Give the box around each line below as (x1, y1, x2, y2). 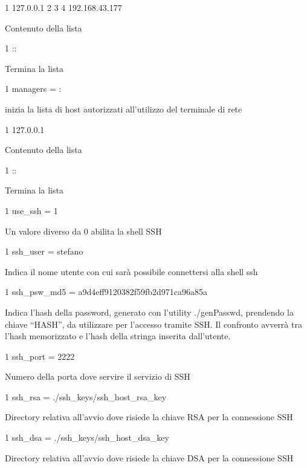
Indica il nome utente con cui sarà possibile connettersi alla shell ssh (5, 265, 258, 278)
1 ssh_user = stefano (5, 245, 83, 258)
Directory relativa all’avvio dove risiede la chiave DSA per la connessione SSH (5, 451, 294, 464)
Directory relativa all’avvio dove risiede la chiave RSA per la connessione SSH (5, 411, 293, 423)
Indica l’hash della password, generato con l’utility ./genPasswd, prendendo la (5, 305, 294, 318)
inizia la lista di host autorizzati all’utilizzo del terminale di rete (5, 102, 242, 115)
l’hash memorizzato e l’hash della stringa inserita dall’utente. (5, 330, 231, 342)
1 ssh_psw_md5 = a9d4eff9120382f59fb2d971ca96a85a (5, 285, 208, 298)
